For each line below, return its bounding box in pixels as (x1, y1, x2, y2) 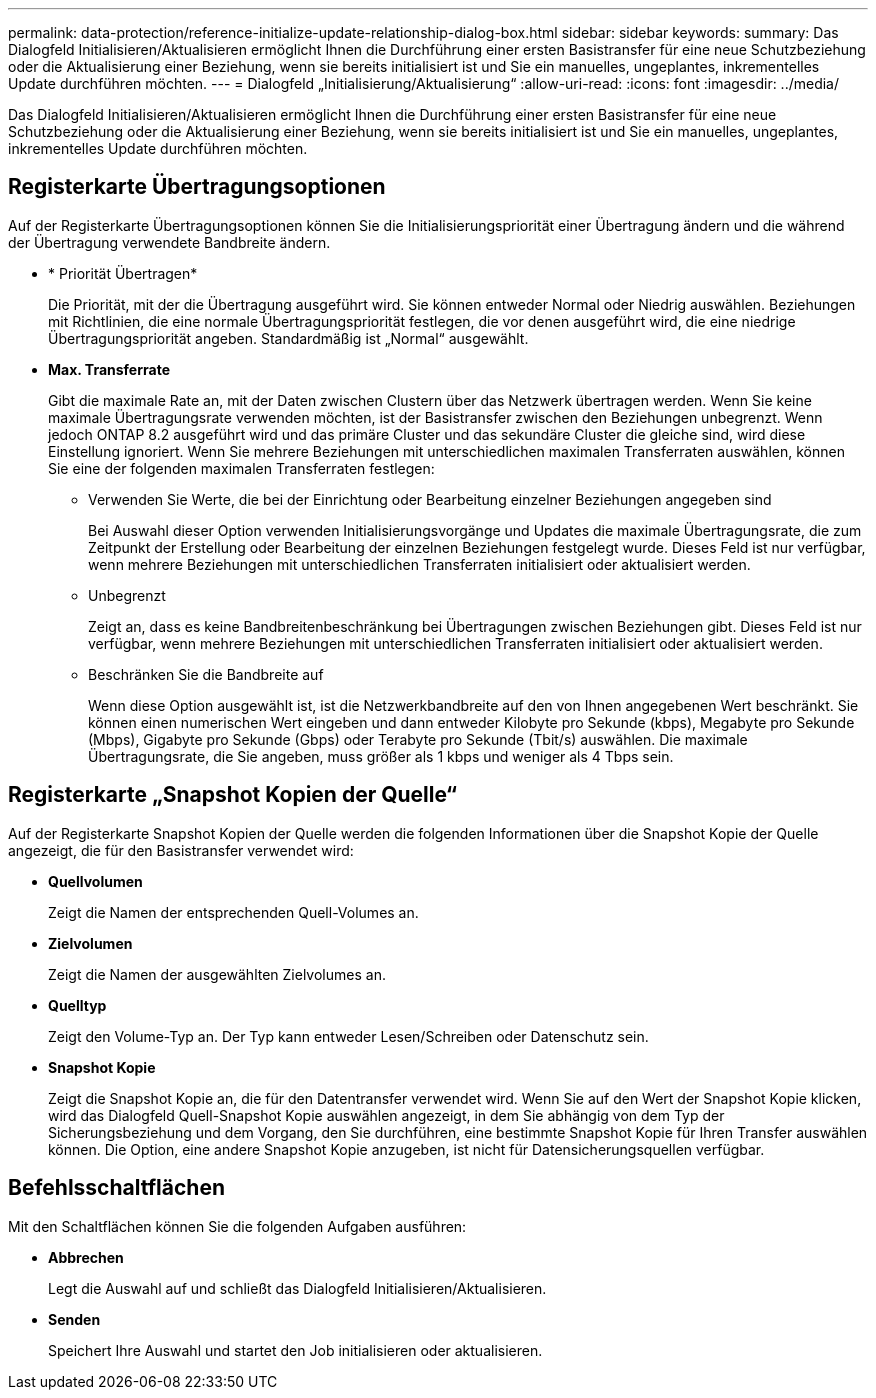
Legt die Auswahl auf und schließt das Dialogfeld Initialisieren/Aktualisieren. (48, 1279, 547, 1297)
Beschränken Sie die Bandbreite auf (88, 665, 324, 683)
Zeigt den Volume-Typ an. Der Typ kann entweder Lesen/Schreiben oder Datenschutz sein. (48, 1027, 649, 1045)
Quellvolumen (48, 872, 143, 890)
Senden (48, 1310, 101, 1328)
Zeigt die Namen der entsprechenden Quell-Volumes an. (48, 903, 419, 921)
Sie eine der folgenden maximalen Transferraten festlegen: (48, 459, 435, 477)
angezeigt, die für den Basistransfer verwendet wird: (8, 841, 354, 859)
